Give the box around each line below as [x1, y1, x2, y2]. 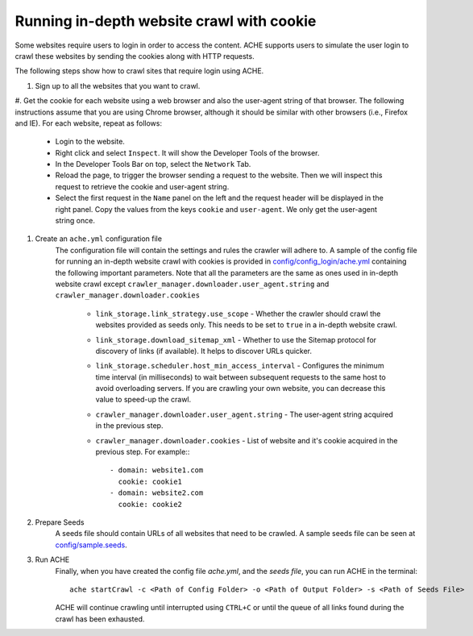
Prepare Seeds [35, 518, 85, 527]
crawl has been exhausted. [55, 613, 145, 624]
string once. [55, 216, 96, 226]
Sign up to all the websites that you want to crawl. [35, 81, 201, 90]
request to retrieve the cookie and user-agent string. [55, 181, 230, 191]
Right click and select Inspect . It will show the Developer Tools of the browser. [55, 148, 320, 157]
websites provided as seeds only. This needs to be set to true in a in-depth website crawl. [95, 320, 398, 330]
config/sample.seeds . [55, 540, 128, 550]
